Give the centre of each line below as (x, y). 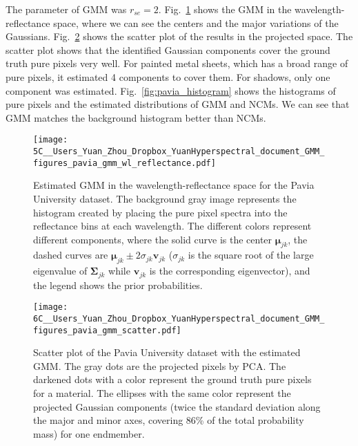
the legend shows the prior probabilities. (118, 285)
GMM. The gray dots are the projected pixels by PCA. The (160, 365)
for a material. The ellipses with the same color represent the (162, 393)
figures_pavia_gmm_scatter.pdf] (107, 330)
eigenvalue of (60, 271)
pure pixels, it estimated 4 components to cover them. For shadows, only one (168, 76)
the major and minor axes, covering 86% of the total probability (169, 420)
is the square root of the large (251, 255)
